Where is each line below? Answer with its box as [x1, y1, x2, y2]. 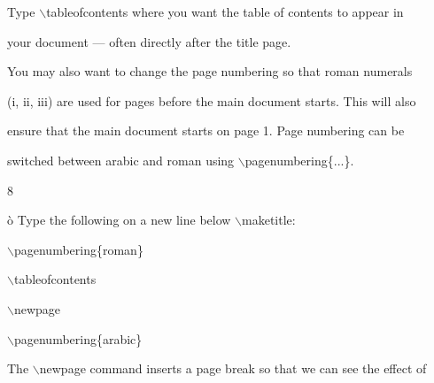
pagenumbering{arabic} [13, 329, 143, 348]
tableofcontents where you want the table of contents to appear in [46, 3, 404, 20]
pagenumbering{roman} [13, 240, 143, 258]
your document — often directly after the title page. [7, 32, 291, 50]
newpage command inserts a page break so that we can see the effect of [39, 359, 427, 378]
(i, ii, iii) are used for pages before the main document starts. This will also [7, 91, 416, 110]
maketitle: [242, 211, 296, 229]
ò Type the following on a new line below [7, 211, 231, 229]
